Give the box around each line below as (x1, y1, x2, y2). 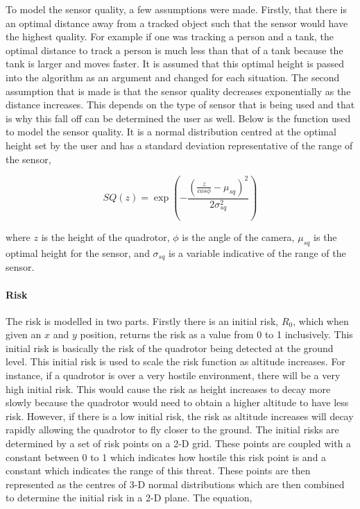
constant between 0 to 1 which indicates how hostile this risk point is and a (6, 449, 327, 464)
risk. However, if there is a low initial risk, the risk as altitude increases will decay (6, 408, 354, 423)
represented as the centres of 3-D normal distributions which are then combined (6, 476, 345, 491)
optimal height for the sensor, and (6, 245, 150, 260)
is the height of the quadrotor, (41, 230, 170, 244)
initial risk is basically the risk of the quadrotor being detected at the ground (6, 340, 334, 355)
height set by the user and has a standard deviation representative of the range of (6, 137, 353, 152)
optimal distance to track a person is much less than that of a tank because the (6, 42, 343, 57)
